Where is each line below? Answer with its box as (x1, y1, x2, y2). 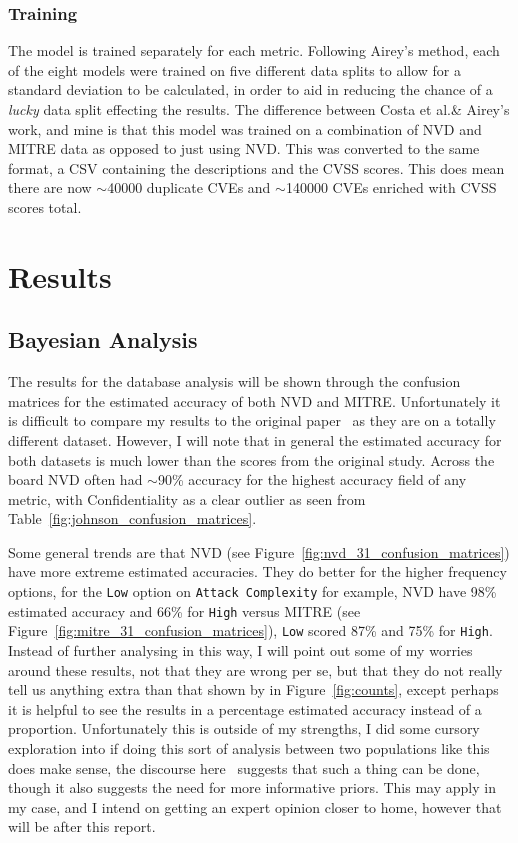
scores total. (8, 196, 82, 217)
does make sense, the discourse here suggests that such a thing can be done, (8, 757, 480, 778)
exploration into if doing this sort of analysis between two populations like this (8, 738, 490, 759)
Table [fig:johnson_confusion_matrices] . (8, 508, 257, 529)
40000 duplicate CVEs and (107, 177, 271, 198)
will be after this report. (8, 816, 156, 837)
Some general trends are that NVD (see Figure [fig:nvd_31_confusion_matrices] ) (8, 541, 510, 562)
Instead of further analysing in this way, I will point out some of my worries (8, 640, 473, 661)
